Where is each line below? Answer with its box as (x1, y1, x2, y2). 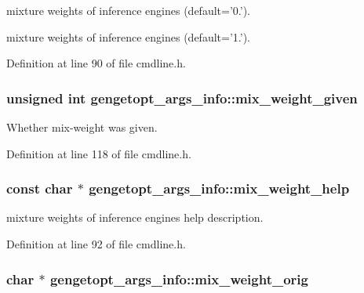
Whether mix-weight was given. (6, 119, 158, 135)
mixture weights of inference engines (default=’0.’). (6, 2, 250, 18)
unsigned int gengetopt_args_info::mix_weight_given (6, 88, 358, 107)
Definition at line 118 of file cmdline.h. (6, 145, 191, 161)
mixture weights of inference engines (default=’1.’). (6, 28, 250, 45)
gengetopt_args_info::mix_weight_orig (49, 269, 308, 288)
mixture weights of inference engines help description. (6, 209, 264, 226)
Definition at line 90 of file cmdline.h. (6, 55, 186, 71)
